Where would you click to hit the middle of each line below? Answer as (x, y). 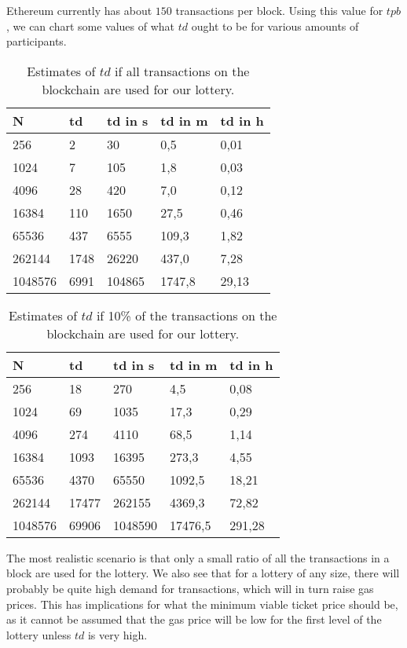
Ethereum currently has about (79, 10)
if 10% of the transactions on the (187, 315)
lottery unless (39, 634)
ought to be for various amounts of (275, 26)
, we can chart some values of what (91, 26)
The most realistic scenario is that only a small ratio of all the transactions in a (198, 557)
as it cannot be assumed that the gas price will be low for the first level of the (194, 619)
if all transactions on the (182, 71)
